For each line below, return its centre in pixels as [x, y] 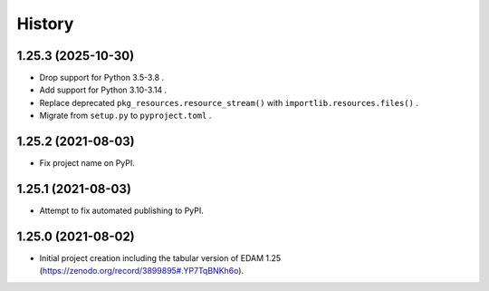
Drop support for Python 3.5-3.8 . [102, 78]
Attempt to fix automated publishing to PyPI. [121, 211]
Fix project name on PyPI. [87, 163]
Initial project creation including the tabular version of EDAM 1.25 [160, 257]
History [45, 24]
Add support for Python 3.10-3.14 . [103, 90]
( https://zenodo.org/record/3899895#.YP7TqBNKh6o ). [142, 271]
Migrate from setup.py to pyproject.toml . [125, 116]
